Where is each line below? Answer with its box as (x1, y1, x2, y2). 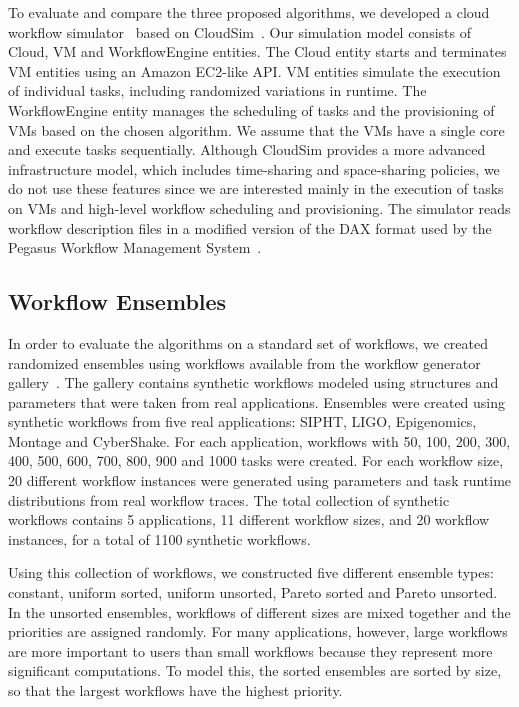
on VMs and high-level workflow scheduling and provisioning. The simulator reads (8, 197, 511, 218)
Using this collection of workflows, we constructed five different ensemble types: (8, 562, 494, 583)
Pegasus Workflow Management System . (8, 237, 262, 258)
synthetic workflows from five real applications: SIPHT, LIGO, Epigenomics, (8, 411, 477, 432)
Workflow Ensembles (8, 286, 227, 317)
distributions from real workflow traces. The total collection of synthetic (8, 489, 450, 510)
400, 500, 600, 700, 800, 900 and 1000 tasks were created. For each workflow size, (8, 450, 504, 471)
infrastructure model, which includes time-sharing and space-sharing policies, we (8, 158, 500, 179)
